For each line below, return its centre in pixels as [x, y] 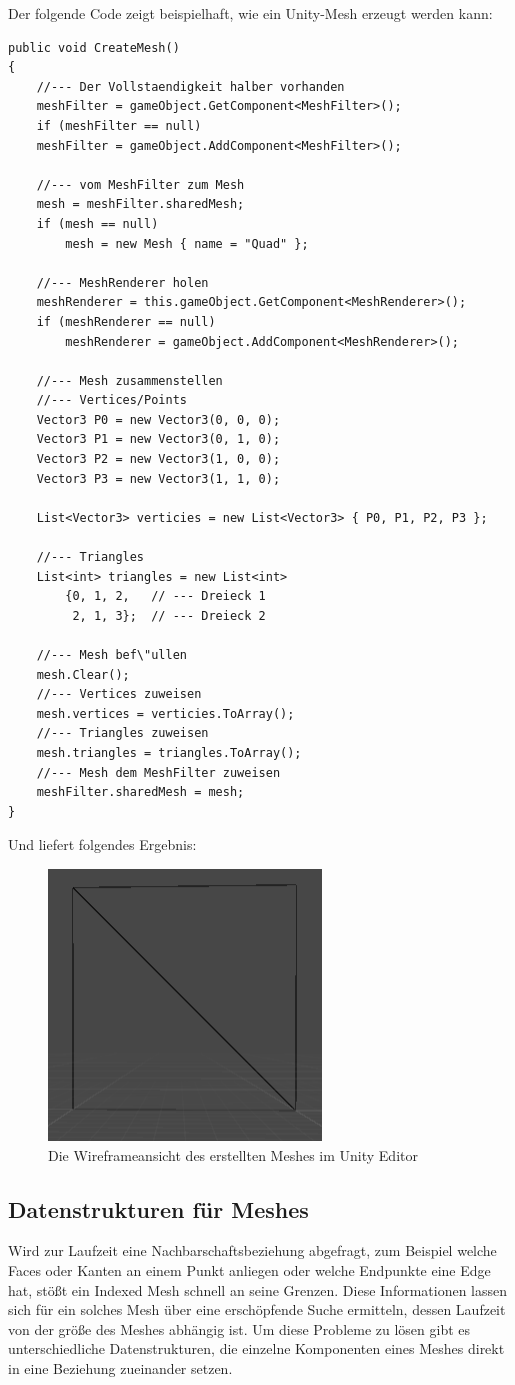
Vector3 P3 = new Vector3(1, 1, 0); [158, 478]
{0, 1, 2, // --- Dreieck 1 [165, 596]
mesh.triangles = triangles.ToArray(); [169, 752]
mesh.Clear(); [83, 674]
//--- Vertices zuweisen [119, 694]
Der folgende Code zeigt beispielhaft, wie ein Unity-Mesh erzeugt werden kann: [250, 13]
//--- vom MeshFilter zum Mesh [140, 184]
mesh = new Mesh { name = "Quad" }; [187, 243]
